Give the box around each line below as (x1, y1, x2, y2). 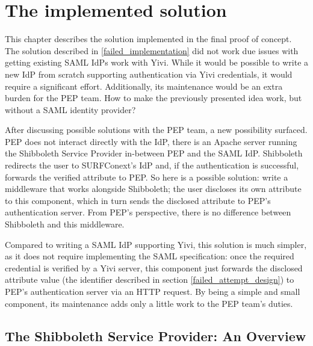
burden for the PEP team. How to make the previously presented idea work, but (5, 91, 302, 104)
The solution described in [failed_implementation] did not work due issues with (5, 44, 299, 57)
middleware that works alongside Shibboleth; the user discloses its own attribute (5, 182, 302, 195)
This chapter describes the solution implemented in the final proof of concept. (5, 32, 292, 45)
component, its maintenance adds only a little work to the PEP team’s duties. (5, 297, 293, 309)
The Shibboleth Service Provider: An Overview (5, 326, 306, 345)
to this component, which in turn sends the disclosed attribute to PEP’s (5, 194, 271, 206)
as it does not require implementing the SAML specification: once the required (5, 250, 294, 262)
